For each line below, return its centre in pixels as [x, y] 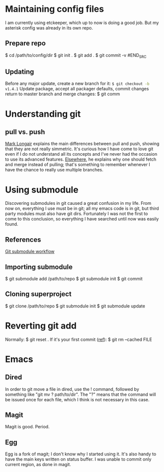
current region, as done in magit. [38, 465]
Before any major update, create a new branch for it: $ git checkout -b [77, 83]
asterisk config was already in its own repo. [49, 28]
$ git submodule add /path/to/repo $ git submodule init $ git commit [74, 278]
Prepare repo [25, 43]
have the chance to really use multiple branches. [54, 170]
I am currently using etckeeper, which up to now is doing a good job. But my [82, 23]
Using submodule [42, 190]
